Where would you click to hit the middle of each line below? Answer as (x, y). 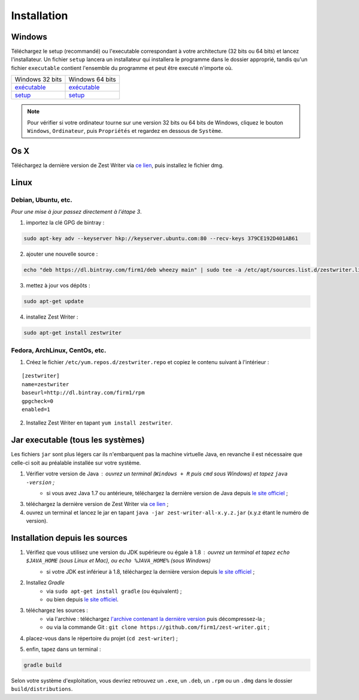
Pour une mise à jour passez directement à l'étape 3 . (76, 212)
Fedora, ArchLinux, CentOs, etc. (59, 350)
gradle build (43, 665)
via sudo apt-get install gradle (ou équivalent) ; (114, 591)
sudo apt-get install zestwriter (73, 333)
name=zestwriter (45, 384)
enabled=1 (36, 410)
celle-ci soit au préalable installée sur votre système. (76, 463)
